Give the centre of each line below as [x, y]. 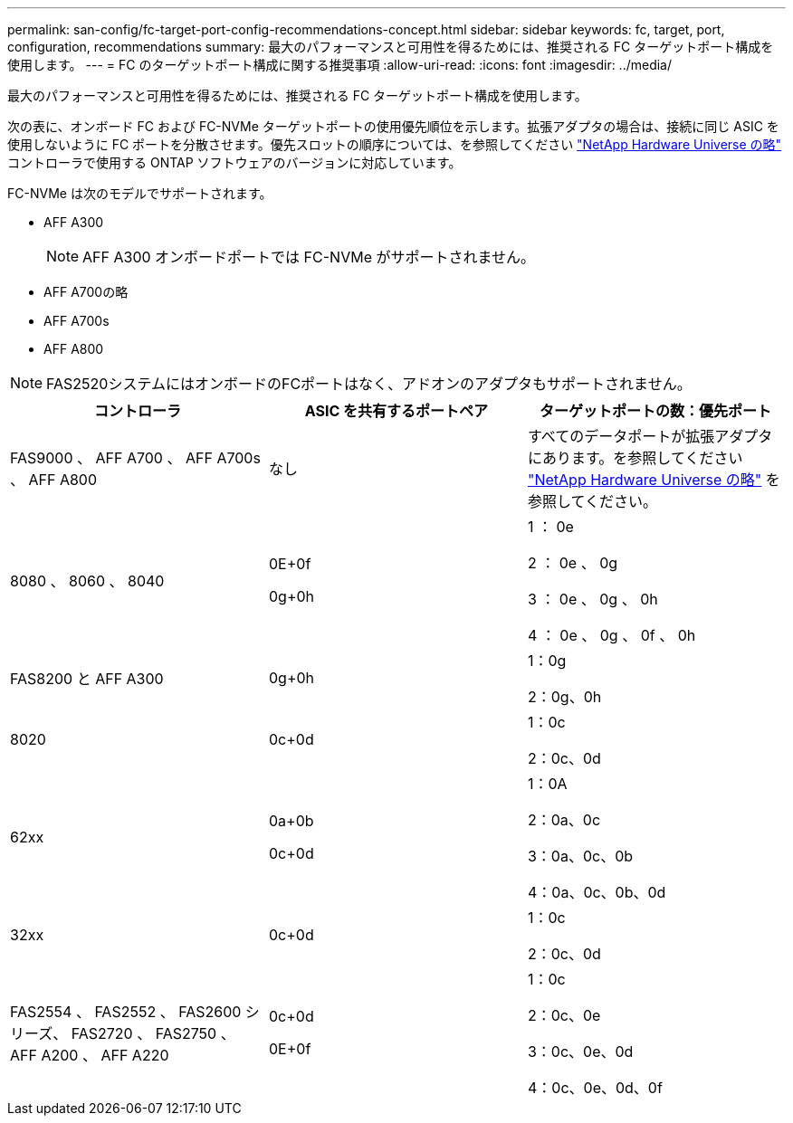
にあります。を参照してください [635, 458]
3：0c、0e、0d [580, 1052]
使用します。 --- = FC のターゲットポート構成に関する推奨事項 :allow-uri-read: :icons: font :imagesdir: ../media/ [340, 65]
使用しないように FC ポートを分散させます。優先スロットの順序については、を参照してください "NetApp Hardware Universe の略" [395, 144]
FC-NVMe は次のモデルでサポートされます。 [140, 193]
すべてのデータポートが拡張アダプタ [650, 436]
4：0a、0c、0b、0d [597, 892]
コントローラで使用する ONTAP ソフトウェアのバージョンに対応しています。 [234, 162]
